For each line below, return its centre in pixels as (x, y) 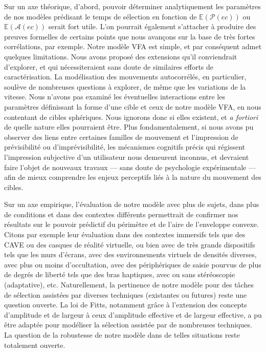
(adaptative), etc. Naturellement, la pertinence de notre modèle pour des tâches (129, 285)
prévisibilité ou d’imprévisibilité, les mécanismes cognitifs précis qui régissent (125, 147)
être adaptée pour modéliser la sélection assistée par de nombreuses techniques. (128, 325)
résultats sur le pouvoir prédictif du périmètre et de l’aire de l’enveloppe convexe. (131, 224)
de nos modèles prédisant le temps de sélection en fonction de (101, 16)
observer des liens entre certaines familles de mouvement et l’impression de (121, 137)
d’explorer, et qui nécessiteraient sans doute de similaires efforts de (109, 66)
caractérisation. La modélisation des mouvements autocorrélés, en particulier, (125, 77)
